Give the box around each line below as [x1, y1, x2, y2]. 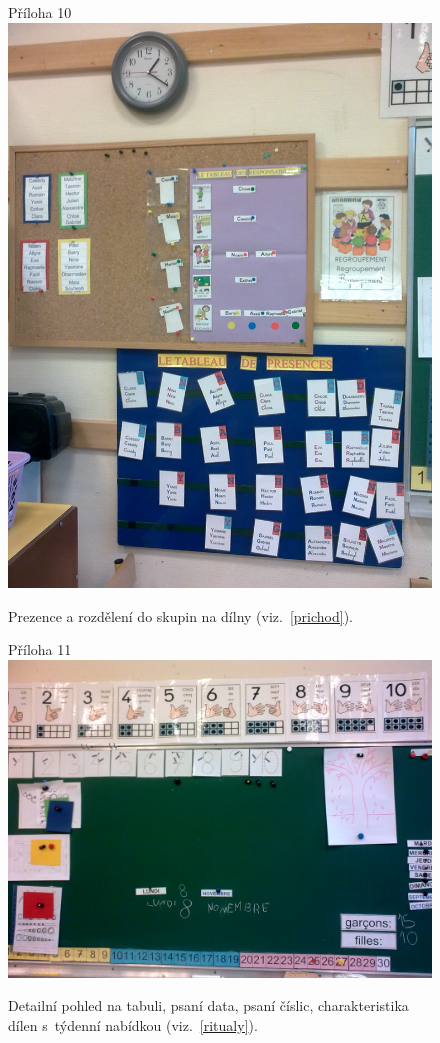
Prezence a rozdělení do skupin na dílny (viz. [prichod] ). [8, 605, 353, 626]
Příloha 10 [8, 2, 72, 22]
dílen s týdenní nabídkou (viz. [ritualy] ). [8, 1014, 258, 1035]
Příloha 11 [8, 639, 72, 660]
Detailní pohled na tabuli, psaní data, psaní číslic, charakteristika [8, 995, 409, 1016]
